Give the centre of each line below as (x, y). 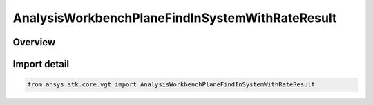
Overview (34, 42)
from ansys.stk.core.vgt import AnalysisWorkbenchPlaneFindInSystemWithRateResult (171, 85)
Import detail (41, 64)
